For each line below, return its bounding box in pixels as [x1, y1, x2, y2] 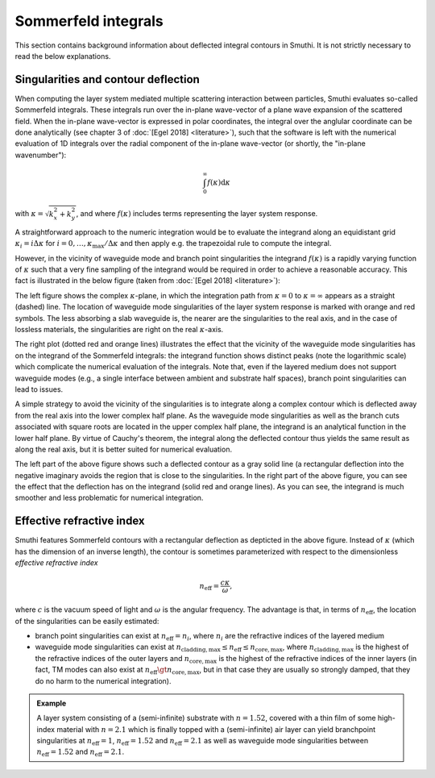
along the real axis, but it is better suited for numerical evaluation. [14, 444, 233, 454]
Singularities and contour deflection [14, 73, 201, 86]
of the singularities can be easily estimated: [14, 616, 159, 626]
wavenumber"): [14, 150, 67, 160]
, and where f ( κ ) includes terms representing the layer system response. [76, 208, 318, 218]
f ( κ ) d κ [206, 177, 231, 187]
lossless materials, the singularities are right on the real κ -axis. [14, 325, 224, 335]
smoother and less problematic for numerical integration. [14, 493, 204, 503]
